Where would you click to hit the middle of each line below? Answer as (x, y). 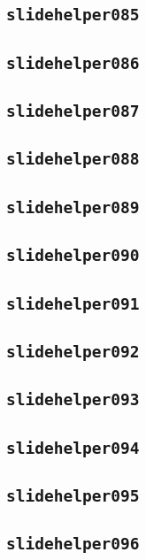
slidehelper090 (73, 256)
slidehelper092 (73, 351)
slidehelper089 (73, 207)
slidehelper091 (73, 303)
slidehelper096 (73, 544)
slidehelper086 (73, 63)
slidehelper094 (73, 448)
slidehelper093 (73, 400)
